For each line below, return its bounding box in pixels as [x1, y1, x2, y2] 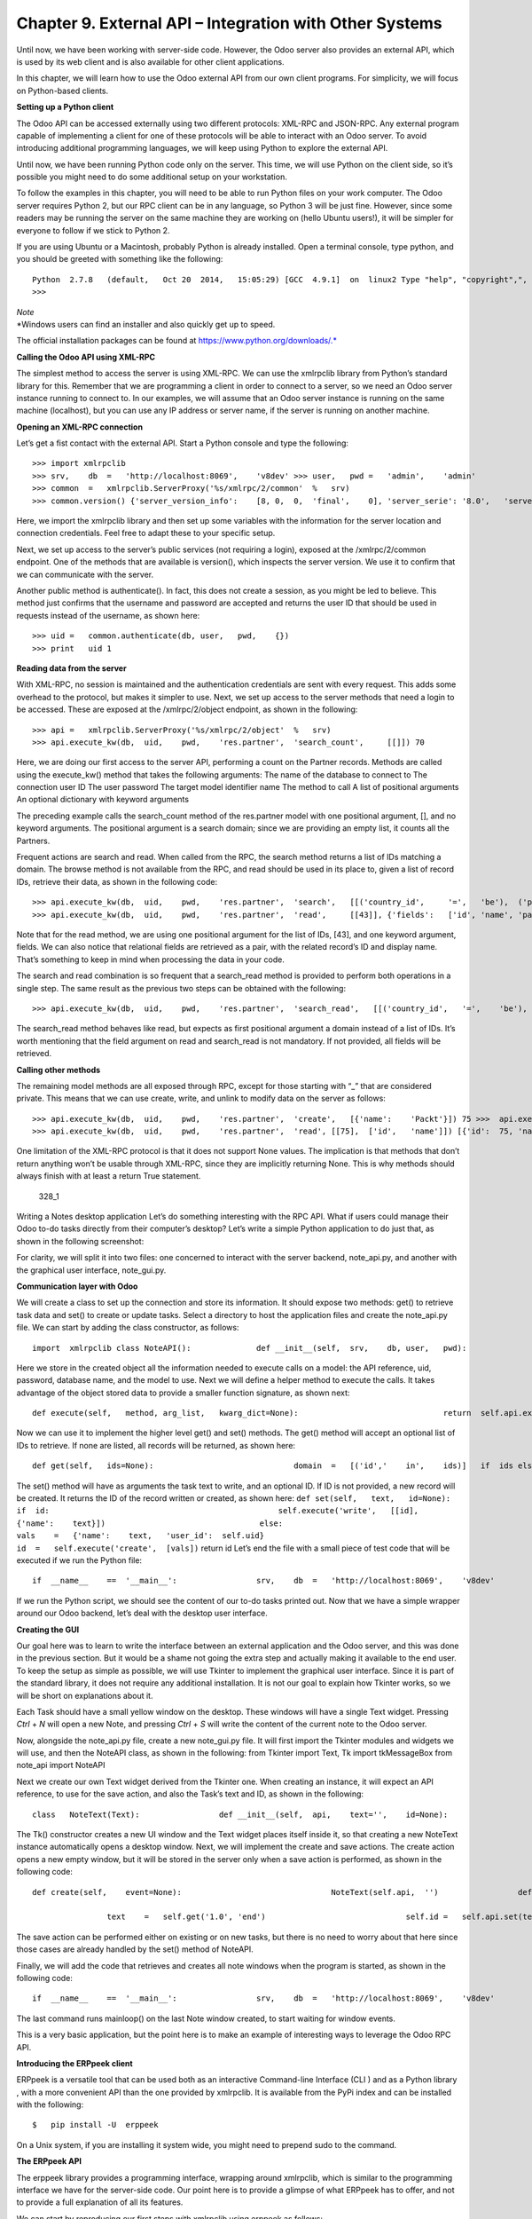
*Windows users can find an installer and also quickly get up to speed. [16, 319, 276, 329]
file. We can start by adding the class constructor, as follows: [16, 1323, 239, 1333]
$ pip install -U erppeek [32, 2120, 159, 2130]
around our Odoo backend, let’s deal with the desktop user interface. [16, 1607, 268, 1619]
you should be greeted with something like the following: [16, 254, 223, 265]
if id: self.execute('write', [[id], [16, 1505, 419, 1516]
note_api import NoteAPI [16, 1760, 106, 1771]
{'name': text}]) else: [16, 1518, 284, 1528]
